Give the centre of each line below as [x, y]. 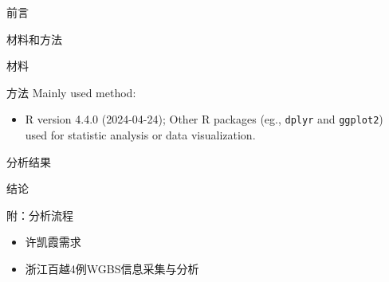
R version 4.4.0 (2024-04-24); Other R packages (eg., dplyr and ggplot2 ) [204, 119]
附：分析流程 [40, 215]
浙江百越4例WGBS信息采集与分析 [112, 268]
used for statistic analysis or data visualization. [140, 135]
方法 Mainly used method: [71, 92]
